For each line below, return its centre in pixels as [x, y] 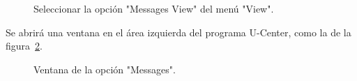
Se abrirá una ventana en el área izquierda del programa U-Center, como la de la [178, 32]
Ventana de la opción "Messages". [105, 69]
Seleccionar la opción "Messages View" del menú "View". [154, 8]
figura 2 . [24, 46]
